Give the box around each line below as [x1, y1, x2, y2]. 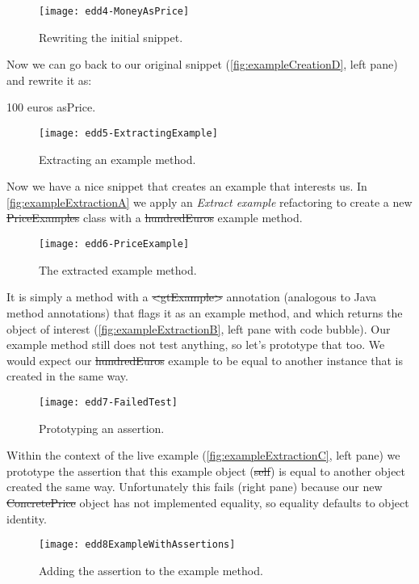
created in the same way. [6, 368, 128, 384]
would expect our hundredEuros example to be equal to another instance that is [6, 351, 404, 368]
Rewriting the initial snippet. [39, 28, 183, 45]
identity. [6, 510, 47, 527]
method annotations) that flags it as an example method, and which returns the [6, 304, 403, 321]
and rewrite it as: [6, 71, 92, 88]
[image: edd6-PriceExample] [39, 238, 190, 250]
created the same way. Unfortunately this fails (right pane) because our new [6, 478, 383, 495]
